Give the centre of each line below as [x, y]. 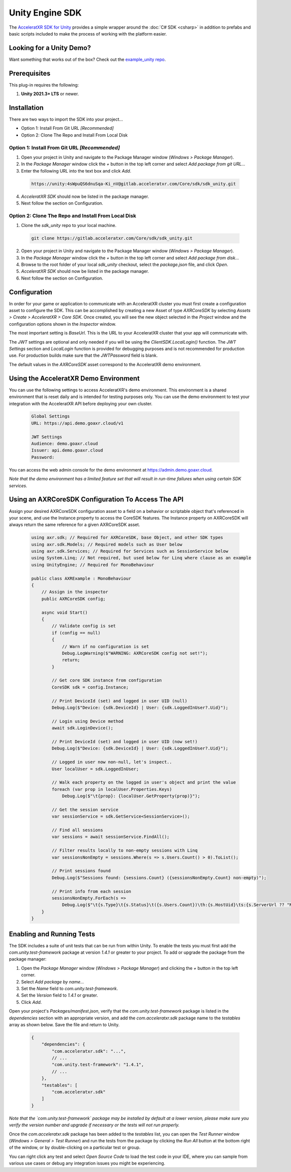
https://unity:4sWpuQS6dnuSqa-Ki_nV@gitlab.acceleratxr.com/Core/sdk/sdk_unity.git [134, 184]
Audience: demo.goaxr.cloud [65, 444]
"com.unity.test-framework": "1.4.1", [98, 1065]
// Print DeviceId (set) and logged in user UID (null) [120, 701]
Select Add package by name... [53, 981]
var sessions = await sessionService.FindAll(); [111, 837]
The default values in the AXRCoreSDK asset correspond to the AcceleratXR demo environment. [105, 364]
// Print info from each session [91, 891]
